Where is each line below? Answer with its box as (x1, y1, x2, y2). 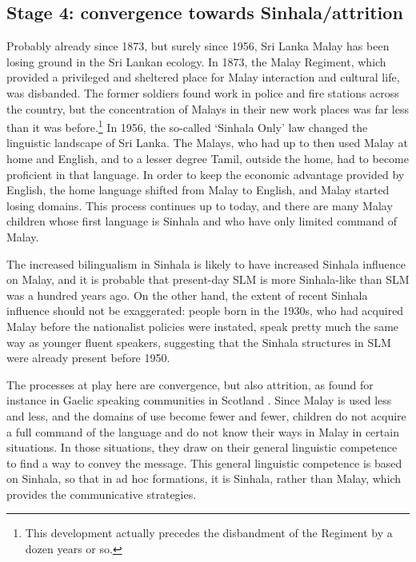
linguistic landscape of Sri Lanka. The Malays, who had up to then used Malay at (6, 134, 408, 151)
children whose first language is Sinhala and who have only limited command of (6, 213, 397, 229)
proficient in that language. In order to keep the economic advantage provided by (6, 165, 405, 182)
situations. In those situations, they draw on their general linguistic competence (6, 439, 398, 456)
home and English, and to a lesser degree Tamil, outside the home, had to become (6, 150, 409, 167)
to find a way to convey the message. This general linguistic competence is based (6, 454, 402, 471)
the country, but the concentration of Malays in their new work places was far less (6, 100, 410, 117)
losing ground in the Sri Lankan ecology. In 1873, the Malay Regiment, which (6, 53, 386, 70)
